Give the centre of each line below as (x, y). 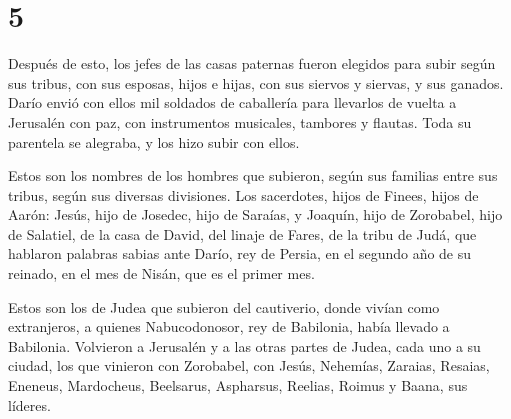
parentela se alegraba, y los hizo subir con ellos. (154, 141)
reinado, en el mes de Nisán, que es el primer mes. (161, 273)
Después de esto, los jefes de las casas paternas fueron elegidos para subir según (252, 63)
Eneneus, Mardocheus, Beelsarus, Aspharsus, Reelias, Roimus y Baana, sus (238, 385)
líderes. (29, 404)
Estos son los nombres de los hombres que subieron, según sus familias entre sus (253, 175)
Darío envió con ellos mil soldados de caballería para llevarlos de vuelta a (232, 102)
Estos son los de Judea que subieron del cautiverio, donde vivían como (224, 306)
